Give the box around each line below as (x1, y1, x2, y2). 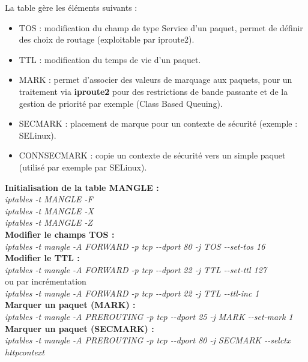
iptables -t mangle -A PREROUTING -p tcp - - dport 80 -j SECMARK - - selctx (5, 334, 291, 346)
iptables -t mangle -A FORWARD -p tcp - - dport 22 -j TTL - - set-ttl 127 (5, 263, 267, 276)
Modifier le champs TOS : (5, 228, 115, 240)
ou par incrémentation (5, 275, 86, 288)
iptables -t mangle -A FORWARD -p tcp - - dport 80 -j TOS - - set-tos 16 (5, 240, 265, 252)
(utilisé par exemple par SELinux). (19, 160, 147, 173)
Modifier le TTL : (5, 252, 80, 264)
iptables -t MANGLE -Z (5, 216, 93, 229)
